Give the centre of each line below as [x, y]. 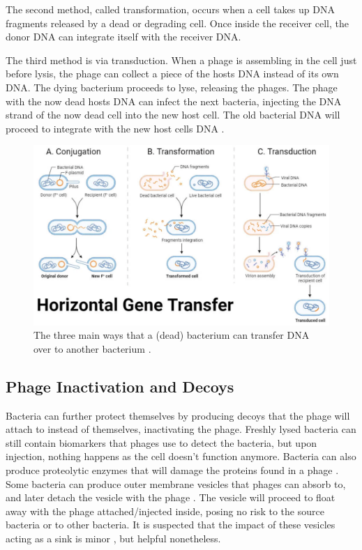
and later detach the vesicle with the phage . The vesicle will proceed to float [171, 497]
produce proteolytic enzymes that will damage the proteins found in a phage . [172, 470]
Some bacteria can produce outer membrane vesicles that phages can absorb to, [176, 483]
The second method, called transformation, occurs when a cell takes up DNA [170, 9]
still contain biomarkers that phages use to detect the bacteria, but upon [161, 442]
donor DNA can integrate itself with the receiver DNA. [123, 37]
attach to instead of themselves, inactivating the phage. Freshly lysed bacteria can [181, 429]
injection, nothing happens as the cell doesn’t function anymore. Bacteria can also [181, 456]
